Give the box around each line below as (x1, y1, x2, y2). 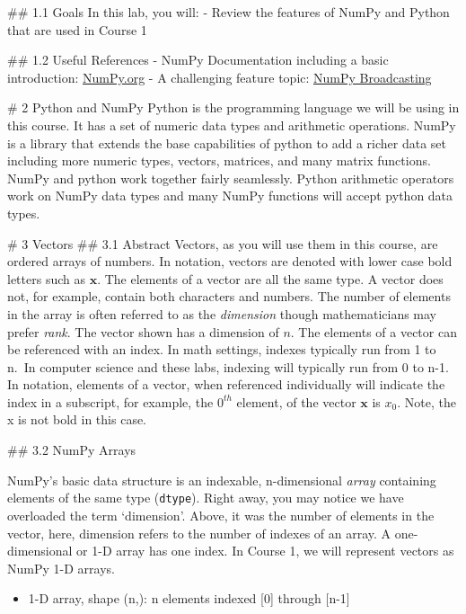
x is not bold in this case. (7, 410, 147, 429)
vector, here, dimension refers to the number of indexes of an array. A (7, 523, 391, 542)
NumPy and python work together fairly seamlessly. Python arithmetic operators (7, 168, 454, 187)
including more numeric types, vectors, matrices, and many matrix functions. (7, 151, 431, 170)
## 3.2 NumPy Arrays (7, 440, 136, 459)
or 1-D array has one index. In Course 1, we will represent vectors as (76, 541, 454, 560)
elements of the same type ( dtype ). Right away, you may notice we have (7, 488, 404, 507)
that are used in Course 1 (7, 20, 147, 39)
